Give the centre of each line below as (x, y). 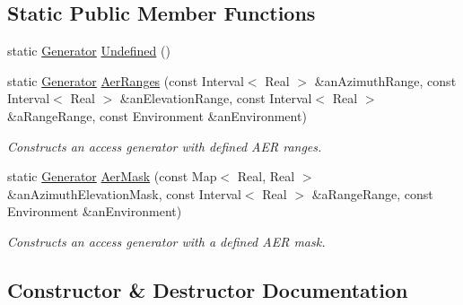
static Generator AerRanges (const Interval (126, 80)
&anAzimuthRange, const (385, 80)
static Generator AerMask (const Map (112, 176)
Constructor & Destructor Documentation (208, 289)
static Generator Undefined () (89, 51)
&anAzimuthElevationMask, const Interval (124, 193)
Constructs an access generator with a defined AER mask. (166, 241)
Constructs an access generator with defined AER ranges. (165, 146)
